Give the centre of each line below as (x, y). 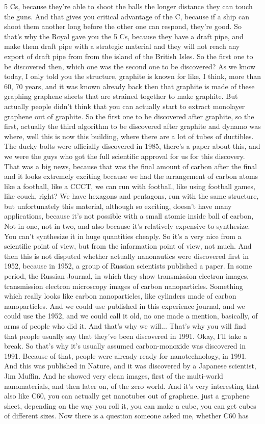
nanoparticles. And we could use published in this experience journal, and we (125, 306)
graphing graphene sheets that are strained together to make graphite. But (121, 96)
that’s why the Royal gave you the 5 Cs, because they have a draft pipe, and (124, 36)
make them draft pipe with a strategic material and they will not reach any (122, 46)
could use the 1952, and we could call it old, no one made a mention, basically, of (131, 316)
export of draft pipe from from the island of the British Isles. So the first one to (129, 56)
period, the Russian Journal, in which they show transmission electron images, (127, 276)
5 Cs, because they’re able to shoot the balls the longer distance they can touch (128, 6)
